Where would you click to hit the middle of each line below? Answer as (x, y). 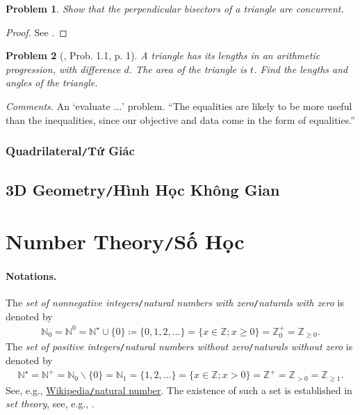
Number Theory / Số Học (125, 241)
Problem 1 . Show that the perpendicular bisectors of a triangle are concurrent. (175, 8)
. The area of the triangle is (188, 69)
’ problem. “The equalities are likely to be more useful (237, 105)
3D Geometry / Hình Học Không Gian (143, 189)
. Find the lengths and (301, 69)
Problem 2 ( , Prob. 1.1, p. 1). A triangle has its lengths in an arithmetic (163, 55)
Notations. (31, 276)
